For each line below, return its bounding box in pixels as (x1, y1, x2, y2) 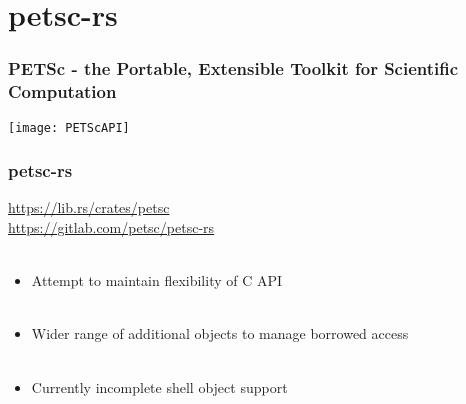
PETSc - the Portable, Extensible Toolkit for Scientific (8, 56, 459, 81)
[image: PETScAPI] (8, 120, 130, 135)
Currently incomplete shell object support (31, 376, 288, 397)
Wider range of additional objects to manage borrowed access (31, 323, 409, 344)
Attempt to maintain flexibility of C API (31, 270, 283, 291)
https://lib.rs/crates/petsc (8, 197, 170, 218)
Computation (8, 79, 117, 104)
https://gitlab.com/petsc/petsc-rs (8, 216, 215, 237)
